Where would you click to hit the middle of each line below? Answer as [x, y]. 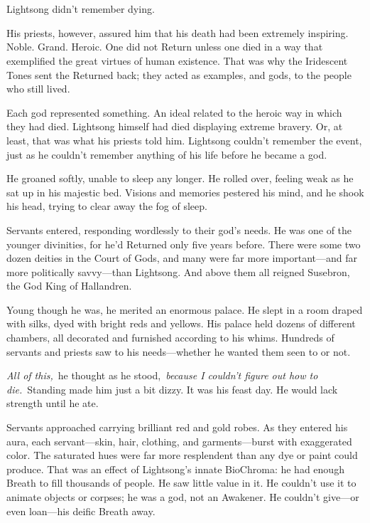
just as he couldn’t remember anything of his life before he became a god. [167, 154]
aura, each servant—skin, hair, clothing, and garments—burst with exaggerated [179, 441]
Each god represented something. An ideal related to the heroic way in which [174, 112]
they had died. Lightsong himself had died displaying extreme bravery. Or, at [175, 126]
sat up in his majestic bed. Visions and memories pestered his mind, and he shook [185, 192]
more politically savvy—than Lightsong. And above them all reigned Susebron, [178, 271]
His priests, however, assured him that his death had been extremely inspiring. [178, 32]
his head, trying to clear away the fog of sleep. [107, 206]
